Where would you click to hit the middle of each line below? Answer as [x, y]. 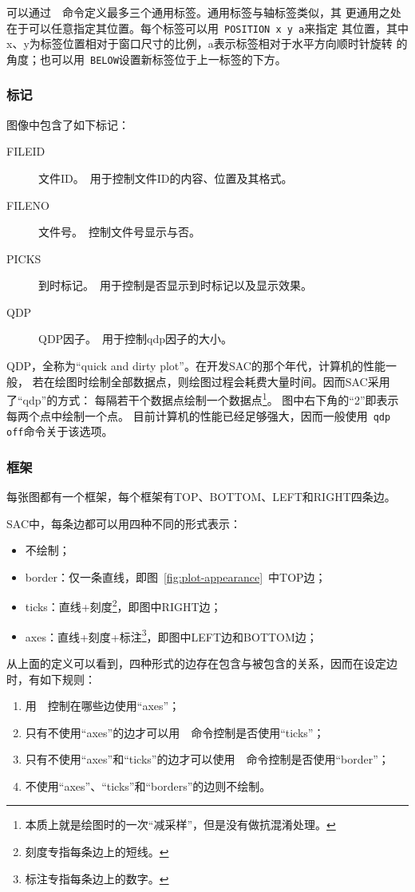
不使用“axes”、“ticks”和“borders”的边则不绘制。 [148, 785]
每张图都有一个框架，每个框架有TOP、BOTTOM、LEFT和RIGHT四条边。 [201, 497]
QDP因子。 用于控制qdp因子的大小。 [136, 339]
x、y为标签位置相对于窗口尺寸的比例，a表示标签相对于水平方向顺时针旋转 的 [207, 43]
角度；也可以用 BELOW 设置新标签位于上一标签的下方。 [146, 59]
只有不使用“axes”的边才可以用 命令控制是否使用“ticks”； [175, 732]
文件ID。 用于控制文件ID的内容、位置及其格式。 [166, 178]
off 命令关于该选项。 [60, 431]
